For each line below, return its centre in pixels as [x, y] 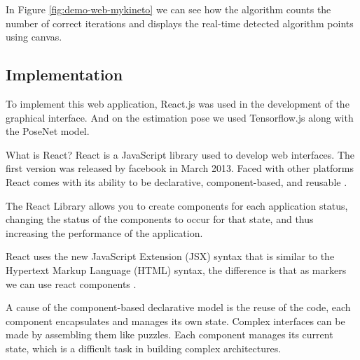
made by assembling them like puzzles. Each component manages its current [169, 334]
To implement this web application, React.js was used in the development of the [178, 103]
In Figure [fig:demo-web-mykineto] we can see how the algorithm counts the [168, 9]
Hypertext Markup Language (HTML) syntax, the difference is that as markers [176, 269]
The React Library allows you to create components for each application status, [177, 205]
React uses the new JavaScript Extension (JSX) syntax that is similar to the [170, 256]
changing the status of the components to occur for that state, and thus [160, 219]
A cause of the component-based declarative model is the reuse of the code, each [178, 307]
